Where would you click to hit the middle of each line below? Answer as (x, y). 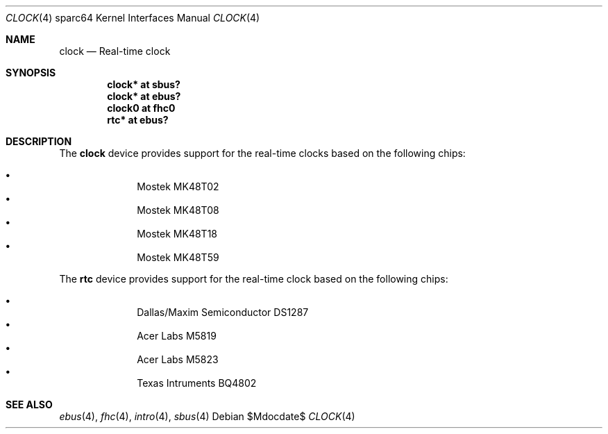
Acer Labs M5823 (178, 359)
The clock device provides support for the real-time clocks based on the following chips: (262, 153)
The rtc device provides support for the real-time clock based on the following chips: (254, 279)
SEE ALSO (29, 404)
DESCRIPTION (39, 141)
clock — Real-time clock (115, 51)
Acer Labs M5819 (177, 336)
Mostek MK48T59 (178, 257)
